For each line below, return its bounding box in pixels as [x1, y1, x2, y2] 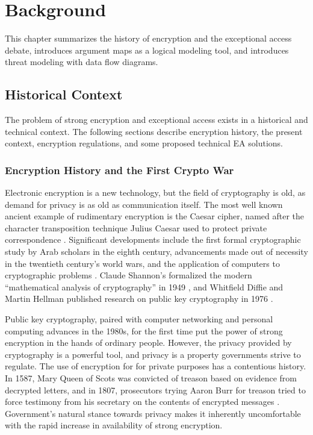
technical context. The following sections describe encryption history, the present [5, 125, 303, 137]
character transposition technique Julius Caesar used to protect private [5, 221, 267, 234]
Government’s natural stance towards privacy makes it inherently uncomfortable [5, 407, 301, 419]
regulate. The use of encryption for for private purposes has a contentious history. [5, 360, 306, 372]
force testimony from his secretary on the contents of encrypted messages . [5, 395, 280, 408]
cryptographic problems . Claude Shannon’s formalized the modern [5, 269, 252, 281]
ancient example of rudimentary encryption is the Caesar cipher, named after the [5, 210, 304, 222]
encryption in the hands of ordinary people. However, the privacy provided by [5, 336, 292, 349]
